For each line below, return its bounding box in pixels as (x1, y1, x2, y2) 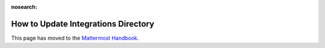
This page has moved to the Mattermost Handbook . (11, 34, 140, 41)
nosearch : (11, 4, 37, 10)
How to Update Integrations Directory (11, 18, 155, 29)
